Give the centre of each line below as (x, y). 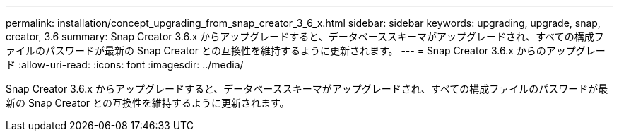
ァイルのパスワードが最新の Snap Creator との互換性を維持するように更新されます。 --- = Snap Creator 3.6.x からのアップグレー (306, 50)
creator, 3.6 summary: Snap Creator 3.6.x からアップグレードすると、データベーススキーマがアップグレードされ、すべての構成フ (305, 36)
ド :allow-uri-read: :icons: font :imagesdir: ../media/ (125, 65)
